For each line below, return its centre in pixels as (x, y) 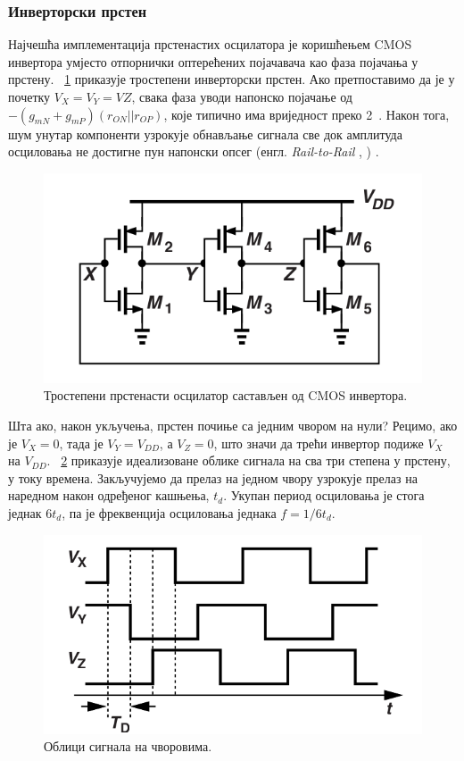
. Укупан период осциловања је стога (324, 495)
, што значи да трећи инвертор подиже (319, 443)
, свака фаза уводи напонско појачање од (242, 96)
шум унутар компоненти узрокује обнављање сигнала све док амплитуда (205, 134)
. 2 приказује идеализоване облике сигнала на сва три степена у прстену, (249, 460)
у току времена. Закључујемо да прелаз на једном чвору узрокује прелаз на (213, 477)
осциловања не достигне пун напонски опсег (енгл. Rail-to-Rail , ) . (194, 151)
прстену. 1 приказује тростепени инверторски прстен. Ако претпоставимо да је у (232, 79)
